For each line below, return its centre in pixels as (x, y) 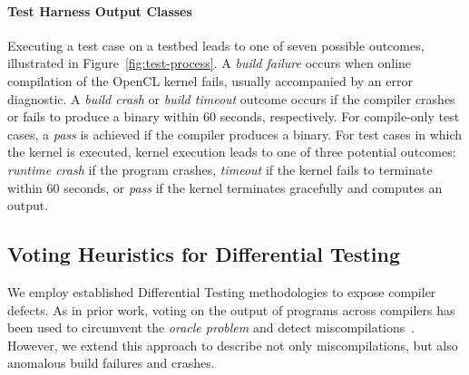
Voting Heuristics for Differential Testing (204, 254)
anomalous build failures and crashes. (111, 363)
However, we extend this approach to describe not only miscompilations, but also (233, 345)
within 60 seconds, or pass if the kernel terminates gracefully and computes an (225, 187)
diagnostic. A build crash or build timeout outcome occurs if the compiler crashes (231, 98)
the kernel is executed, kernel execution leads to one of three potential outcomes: (232, 152)
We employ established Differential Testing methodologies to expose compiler (222, 291)
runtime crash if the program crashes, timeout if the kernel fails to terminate (220, 169)
